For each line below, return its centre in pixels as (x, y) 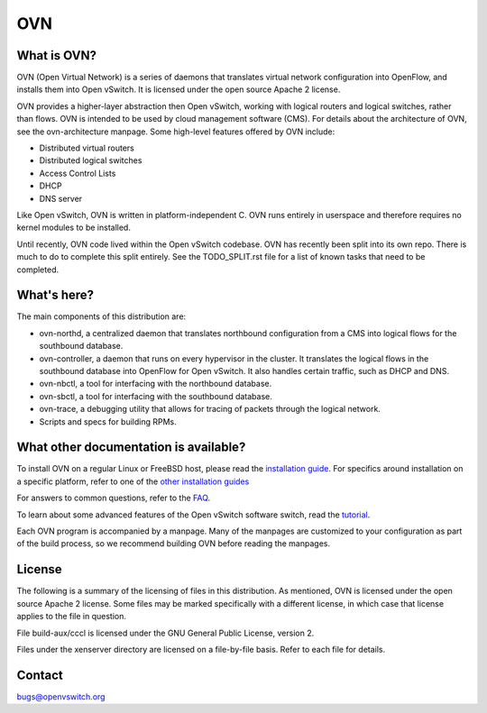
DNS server (61, 198)
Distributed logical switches (91, 160)
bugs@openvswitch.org (61, 696)
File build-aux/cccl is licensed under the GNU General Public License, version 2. (165, 633)
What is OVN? (56, 55)
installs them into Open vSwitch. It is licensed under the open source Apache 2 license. (179, 89)
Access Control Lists (78, 173)
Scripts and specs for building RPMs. (108, 421)
